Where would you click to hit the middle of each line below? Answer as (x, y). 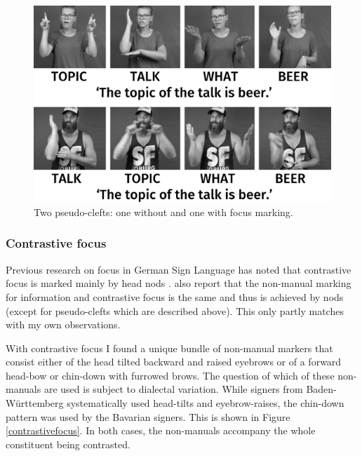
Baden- (321, 389)
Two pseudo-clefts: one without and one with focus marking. (163, 212)
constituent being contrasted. (68, 444)
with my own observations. (63, 324)
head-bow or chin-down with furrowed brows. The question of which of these (170, 375)
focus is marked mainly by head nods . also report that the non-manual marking (179, 283)
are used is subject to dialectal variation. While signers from (173, 389)
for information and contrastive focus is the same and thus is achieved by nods (175, 296)
